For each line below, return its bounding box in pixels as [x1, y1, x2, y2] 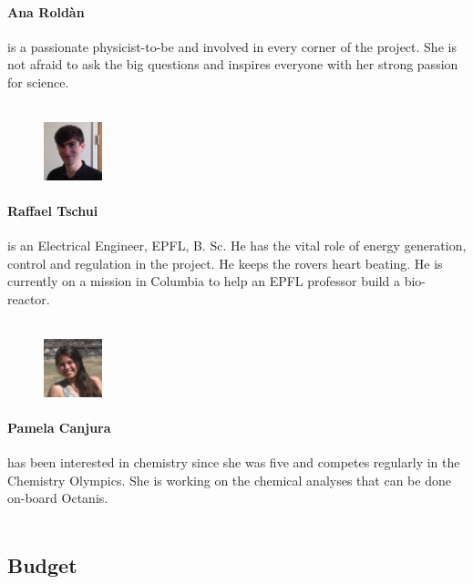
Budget [7, 550, 77, 579]
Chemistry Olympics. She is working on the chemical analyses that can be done [7, 470, 451, 489]
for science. [7, 72, 69, 91]
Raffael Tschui [7, 200, 98, 220]
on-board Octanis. [7, 488, 108, 507]
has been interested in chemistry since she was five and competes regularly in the [7, 453, 460, 472]
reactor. [7, 289, 50, 308]
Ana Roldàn [7, 2, 85, 21]
